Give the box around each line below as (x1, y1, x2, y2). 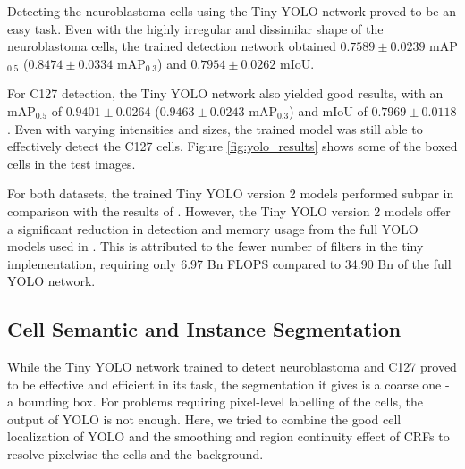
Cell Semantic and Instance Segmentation (7, 315, 402, 343)
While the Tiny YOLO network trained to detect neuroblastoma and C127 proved (7, 357, 457, 376)
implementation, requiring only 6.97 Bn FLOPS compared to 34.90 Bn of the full (7, 254, 452, 272)
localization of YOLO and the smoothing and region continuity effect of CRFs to (7, 427, 450, 446)
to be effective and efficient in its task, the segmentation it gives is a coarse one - (7, 374, 450, 393)
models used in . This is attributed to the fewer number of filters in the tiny (7, 237, 424, 255)
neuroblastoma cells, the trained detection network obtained (7, 37, 336, 55)
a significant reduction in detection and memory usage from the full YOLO (7, 219, 418, 238)
